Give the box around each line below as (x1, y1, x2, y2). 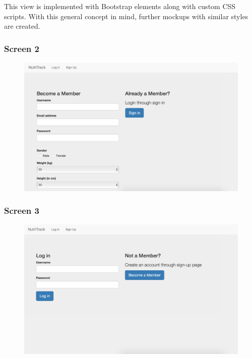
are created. (4, 21, 40, 31)
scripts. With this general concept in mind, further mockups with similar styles (4, 11, 248, 21)
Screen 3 (4, 204, 39, 217)
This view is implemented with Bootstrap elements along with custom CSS (4, 1, 236, 11)
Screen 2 (4, 42, 39, 54)
